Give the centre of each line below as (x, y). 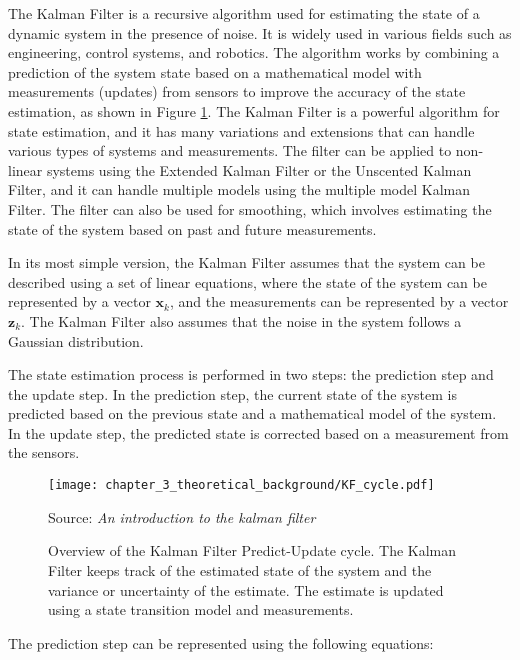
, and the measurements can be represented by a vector (339, 301)
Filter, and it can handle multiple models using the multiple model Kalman (239, 189)
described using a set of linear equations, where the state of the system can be (247, 281)
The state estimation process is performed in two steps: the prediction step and (251, 374)
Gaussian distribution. (76, 340)
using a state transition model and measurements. (201, 609)
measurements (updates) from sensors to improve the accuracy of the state (237, 91)
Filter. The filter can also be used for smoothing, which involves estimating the (250, 208)
